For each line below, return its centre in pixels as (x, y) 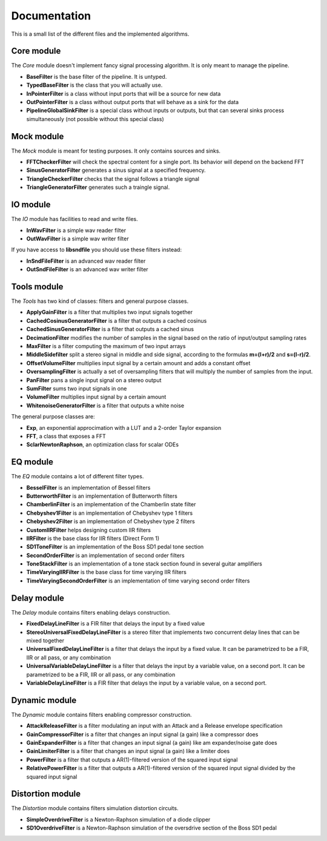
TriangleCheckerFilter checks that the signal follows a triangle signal (113, 179)
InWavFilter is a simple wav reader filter (76, 230)
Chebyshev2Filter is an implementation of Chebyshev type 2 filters (111, 521)
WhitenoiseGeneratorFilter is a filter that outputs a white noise (105, 405)
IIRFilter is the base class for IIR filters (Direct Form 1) (93, 538)
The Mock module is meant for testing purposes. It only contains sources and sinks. (116, 151)
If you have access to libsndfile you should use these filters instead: (96, 250)
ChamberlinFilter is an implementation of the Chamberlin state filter (111, 504)
